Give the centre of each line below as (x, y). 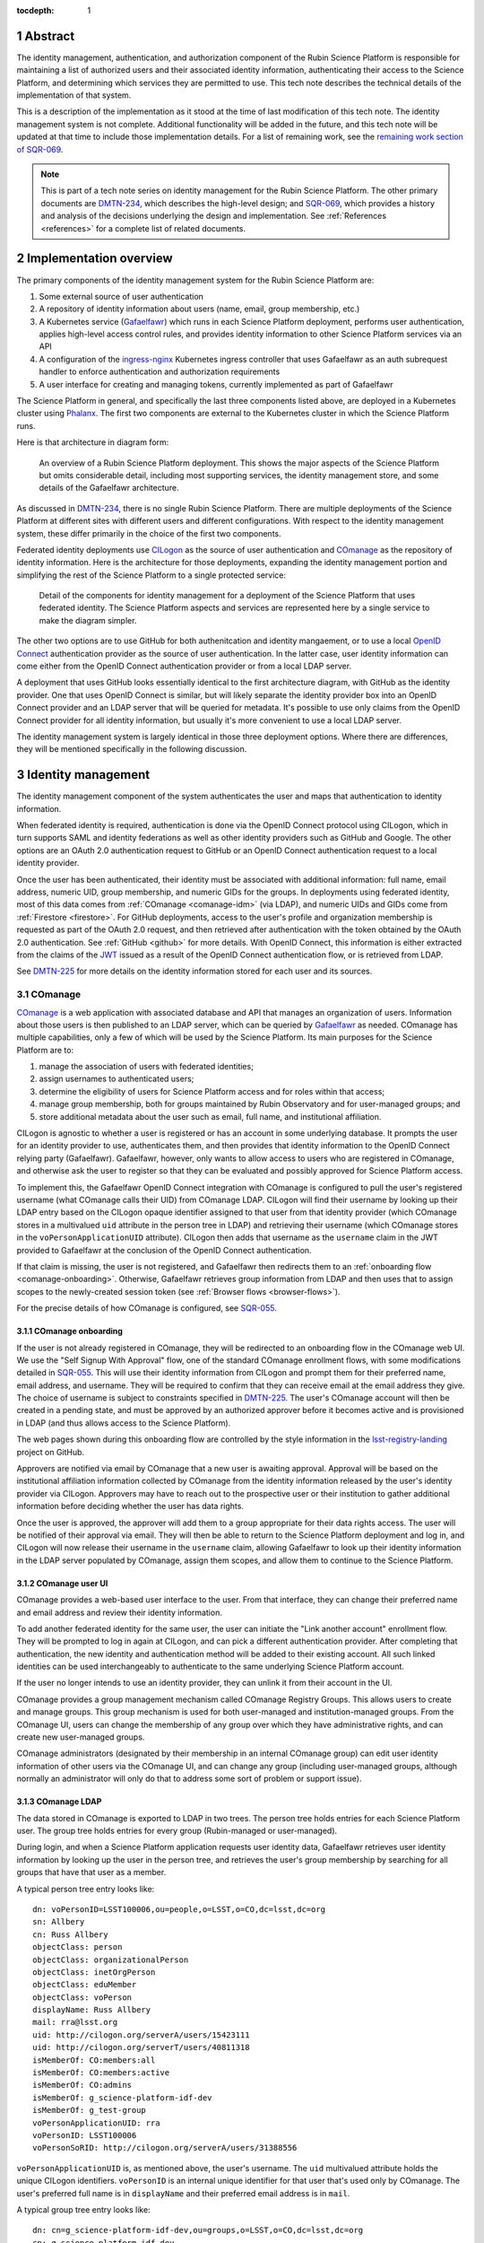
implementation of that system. (74, 95)
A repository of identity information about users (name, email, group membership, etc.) (199, 309)
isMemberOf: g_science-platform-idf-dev (122, 2098)
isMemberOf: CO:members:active (101, 2073)
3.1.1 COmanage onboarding (69, 1331)
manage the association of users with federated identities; (147, 1067)
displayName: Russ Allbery (92, 2010)
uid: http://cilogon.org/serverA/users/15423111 (141, 2035)
